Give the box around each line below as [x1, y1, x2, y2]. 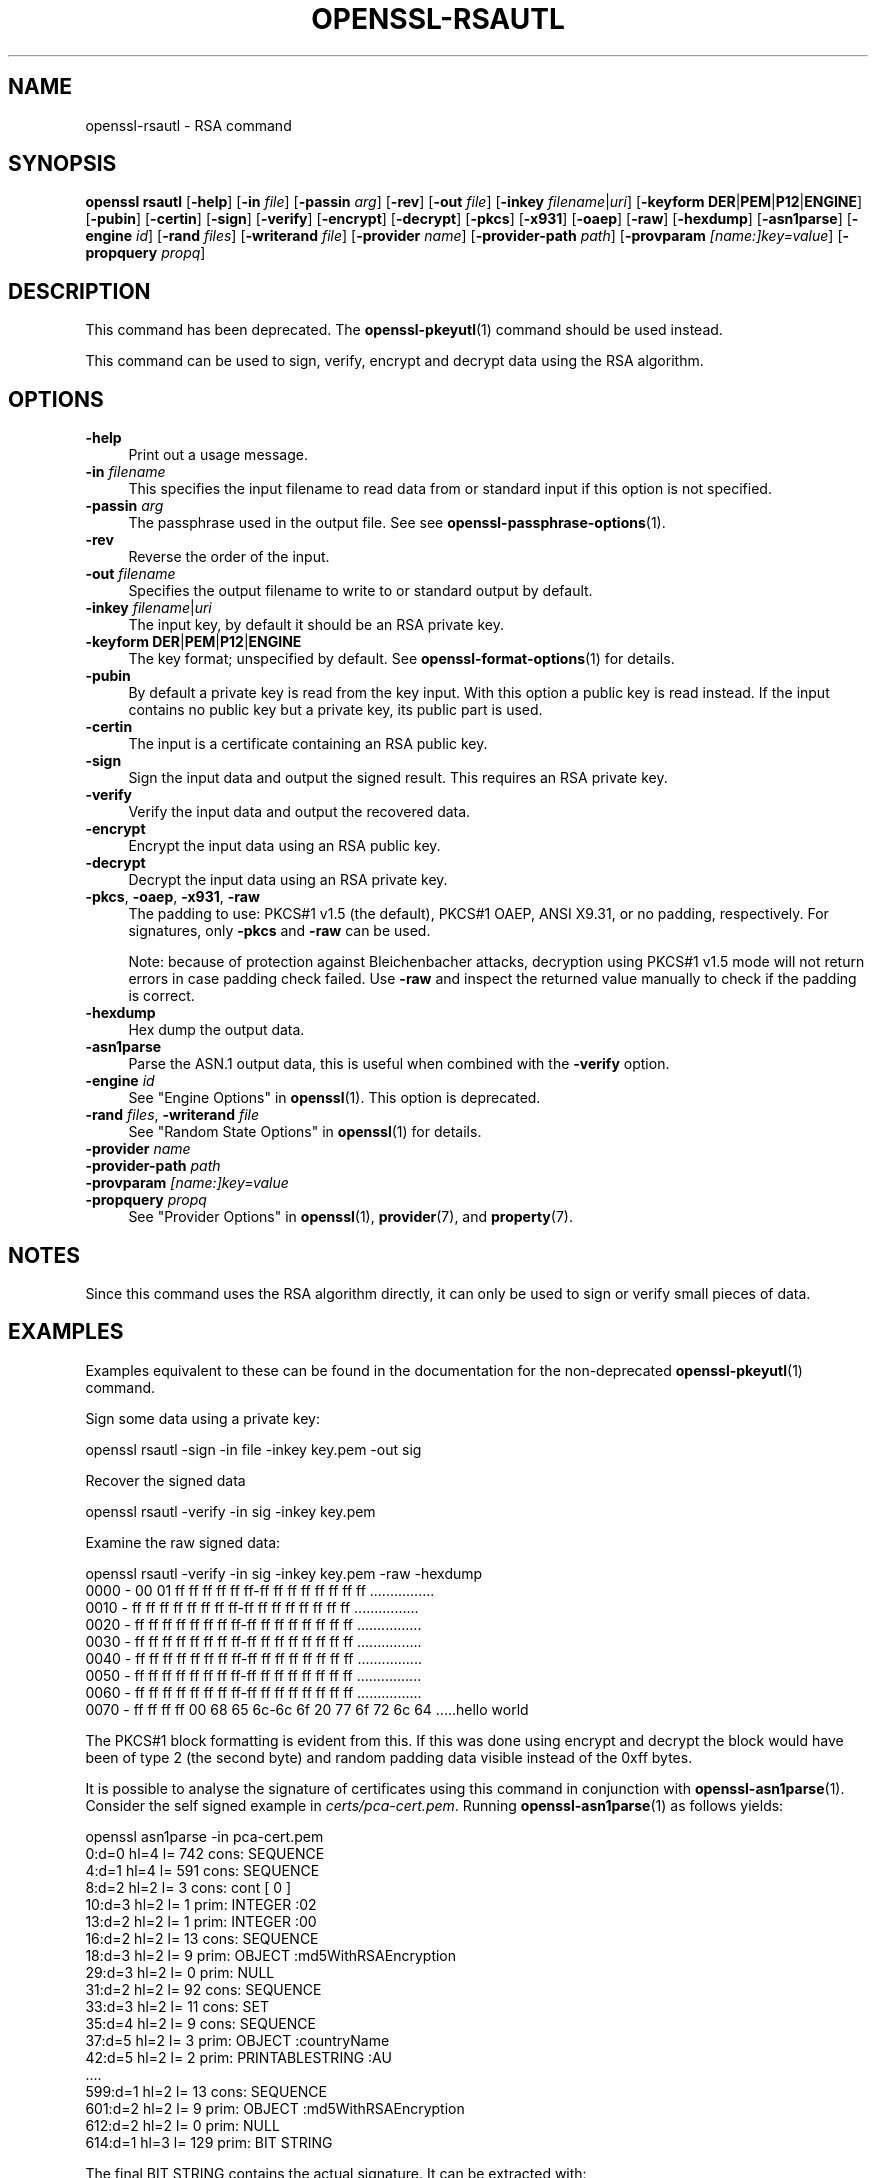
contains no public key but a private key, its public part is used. [128, 701, 543, 719]
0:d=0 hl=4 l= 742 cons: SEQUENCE [85, 1844, 325, 1862]
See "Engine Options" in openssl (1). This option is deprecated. [128, 1089, 541, 1107]
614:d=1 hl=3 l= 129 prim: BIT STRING [85, 2133, 333, 2151]
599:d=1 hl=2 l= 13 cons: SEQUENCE [85, 2082, 327, 2100]
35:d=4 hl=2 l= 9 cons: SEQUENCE [85, 2014, 316, 2032]
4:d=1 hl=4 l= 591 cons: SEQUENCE [85, 1861, 320, 1879]
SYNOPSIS [8, 151, 117, 177]
